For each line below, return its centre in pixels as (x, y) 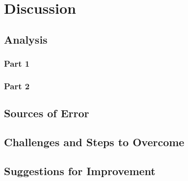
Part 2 (17, 86)
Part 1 (17, 64)
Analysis (26, 39)
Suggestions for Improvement (80, 170)
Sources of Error (47, 113)
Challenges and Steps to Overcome (94, 142)
